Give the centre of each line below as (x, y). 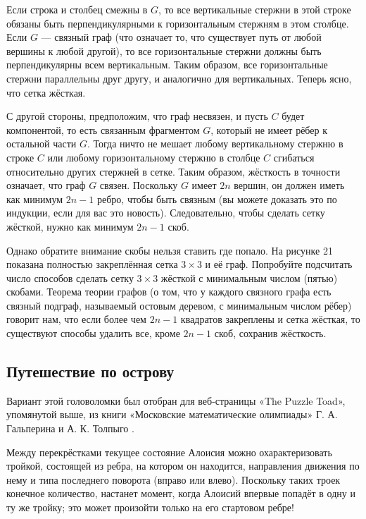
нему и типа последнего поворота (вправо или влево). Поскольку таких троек (173, 479)
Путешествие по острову (90, 371)
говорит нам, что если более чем (76, 319)
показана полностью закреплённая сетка (92, 264)
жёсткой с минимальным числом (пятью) (249, 277)
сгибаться (294, 157)
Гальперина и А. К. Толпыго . (70, 428)
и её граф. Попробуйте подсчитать (279, 264)
